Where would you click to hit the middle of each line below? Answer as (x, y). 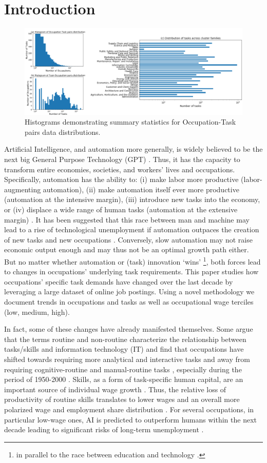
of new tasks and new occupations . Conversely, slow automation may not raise (128, 239)
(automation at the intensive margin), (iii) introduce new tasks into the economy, (132, 199)
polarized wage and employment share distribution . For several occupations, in (129, 409)
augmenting (23, 189)
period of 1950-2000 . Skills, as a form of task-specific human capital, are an (124, 379)
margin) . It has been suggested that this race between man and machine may (127, 219)
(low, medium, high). (37, 311)
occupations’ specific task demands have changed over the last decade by (119, 281)
